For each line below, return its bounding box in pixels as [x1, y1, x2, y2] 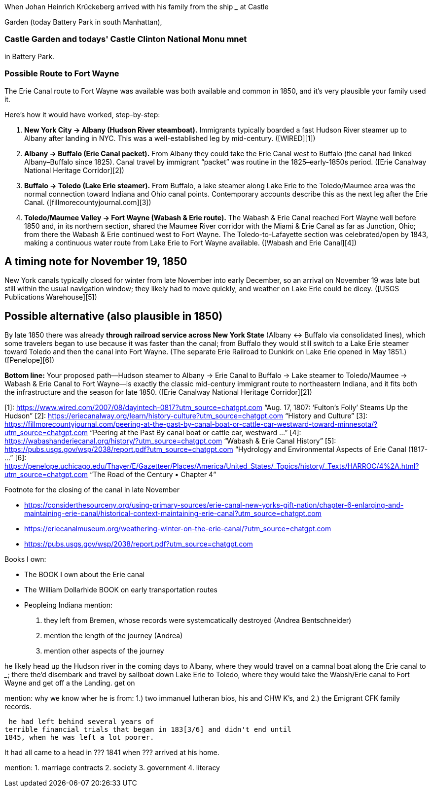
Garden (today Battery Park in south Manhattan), [4, 18, 162, 26]
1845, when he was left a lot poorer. [4, 733, 154, 742]
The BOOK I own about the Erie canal [24, 570, 145, 579]
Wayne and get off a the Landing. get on [4, 679, 135, 688]
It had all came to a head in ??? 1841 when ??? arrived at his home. [4, 748, 219, 757]
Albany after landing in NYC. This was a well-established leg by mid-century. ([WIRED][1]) [24, 134, 316, 142]
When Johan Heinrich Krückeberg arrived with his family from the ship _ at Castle [4, 2, 269, 11]
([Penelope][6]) [4, 356, 55, 365]
